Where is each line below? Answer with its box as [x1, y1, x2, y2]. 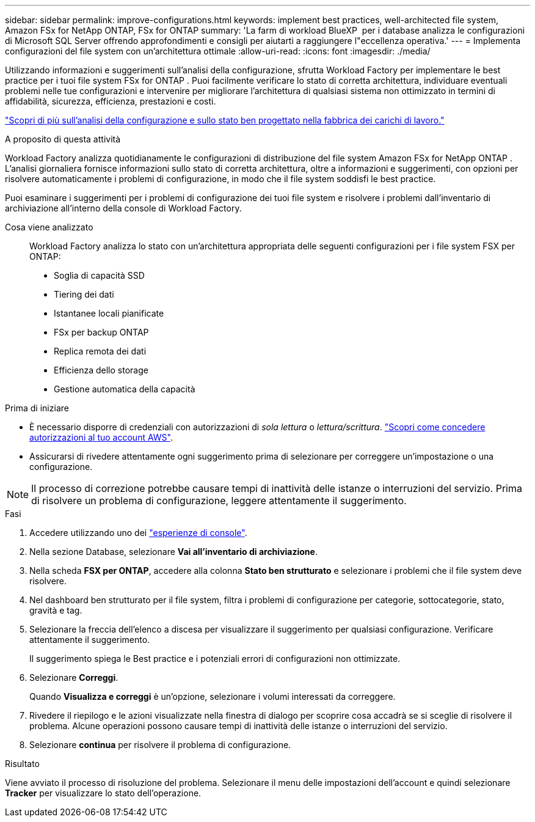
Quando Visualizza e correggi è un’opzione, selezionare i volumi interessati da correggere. [29, 691, 396, 702]
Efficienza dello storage [54, 365, 148, 375]
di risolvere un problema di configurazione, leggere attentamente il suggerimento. [31, 494, 407, 507]
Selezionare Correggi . [29, 672, 118, 683]
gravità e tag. [29, 605, 82, 615]
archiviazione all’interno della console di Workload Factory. [5, 203, 242, 213]
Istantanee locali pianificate [54, 308, 164, 318]
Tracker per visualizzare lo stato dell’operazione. [5, 788, 202, 798]
